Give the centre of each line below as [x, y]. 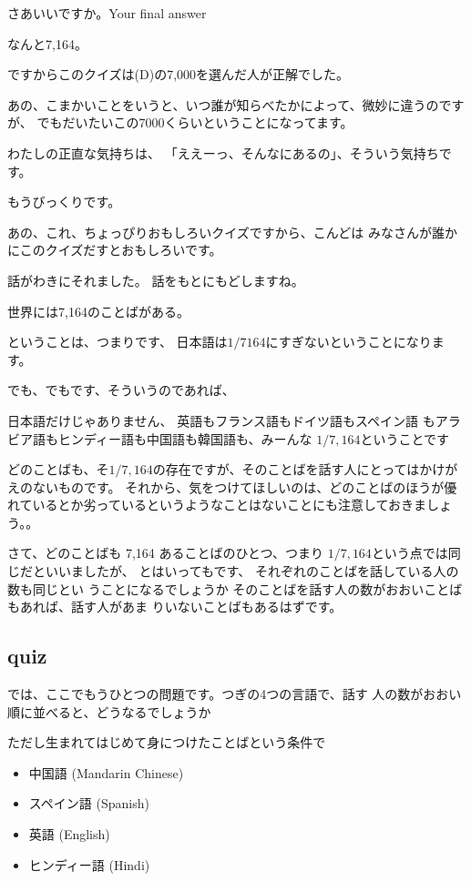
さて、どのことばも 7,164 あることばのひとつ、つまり [165, 553]
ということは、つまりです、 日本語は [118, 342]
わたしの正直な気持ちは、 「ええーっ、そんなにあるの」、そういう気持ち [223, 152]
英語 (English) [69, 834]
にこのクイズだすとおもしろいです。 [115, 250]
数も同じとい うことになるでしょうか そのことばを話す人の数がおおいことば [235, 588]
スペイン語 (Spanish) [89, 803]
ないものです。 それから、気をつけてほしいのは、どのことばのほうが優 [245, 486]
